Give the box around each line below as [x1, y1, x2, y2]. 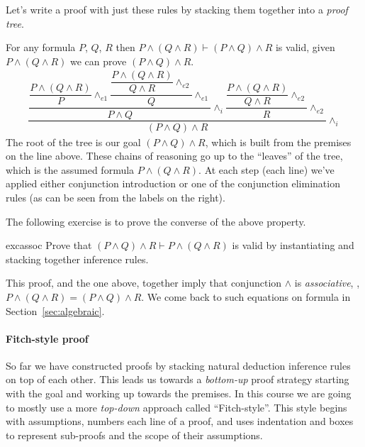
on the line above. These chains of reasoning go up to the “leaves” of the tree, [6, 148, 343, 163]
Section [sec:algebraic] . [6, 303, 105, 318]
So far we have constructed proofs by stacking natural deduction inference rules [6, 358, 351, 372]
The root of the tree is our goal [6, 134, 141, 149]
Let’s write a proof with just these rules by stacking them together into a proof [6, 2, 348, 16]
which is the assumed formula [6, 162, 135, 177]
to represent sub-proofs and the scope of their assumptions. [6, 427, 263, 442]
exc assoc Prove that [6, 238, 92, 253]
